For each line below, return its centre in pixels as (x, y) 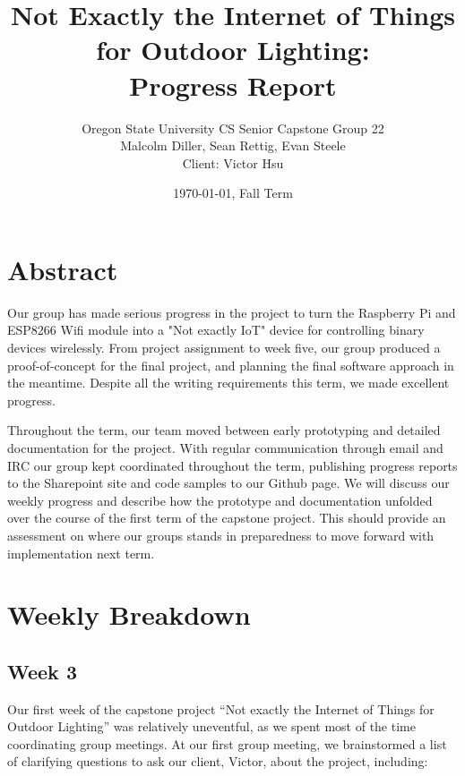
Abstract (63, 269)
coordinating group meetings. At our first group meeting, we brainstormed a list (227, 743)
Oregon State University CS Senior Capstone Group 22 (233, 128)
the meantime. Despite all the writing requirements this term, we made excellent (228, 383)
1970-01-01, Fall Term (233, 193)
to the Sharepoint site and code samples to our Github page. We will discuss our (228, 483)
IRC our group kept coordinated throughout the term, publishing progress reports (232, 465)
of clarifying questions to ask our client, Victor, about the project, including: (218, 761)
